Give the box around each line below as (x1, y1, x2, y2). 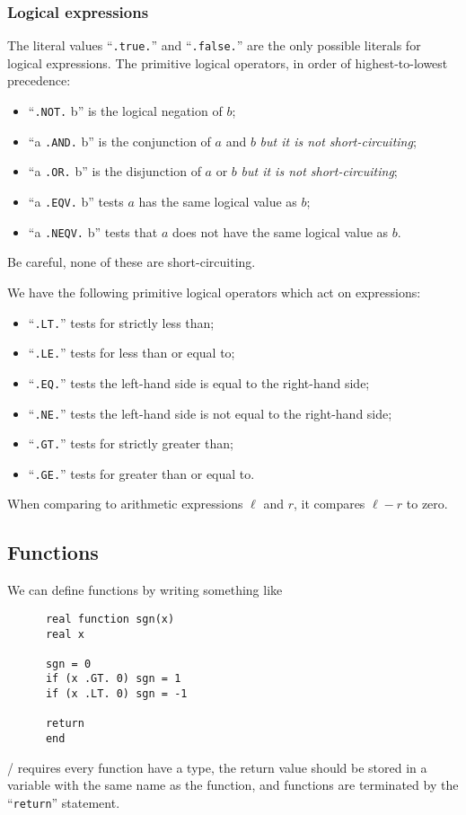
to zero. (406, 494, 448, 513)
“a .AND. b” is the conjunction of (28, 131, 211, 150)
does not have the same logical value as (171, 222, 389, 241)
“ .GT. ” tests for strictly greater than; (28, 434, 233, 453)
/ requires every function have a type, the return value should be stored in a (7, 757, 427, 776)
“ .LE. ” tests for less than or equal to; (28, 343, 235, 362)
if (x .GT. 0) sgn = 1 (45, 672, 181, 686)
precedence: (7, 71, 71, 90)
